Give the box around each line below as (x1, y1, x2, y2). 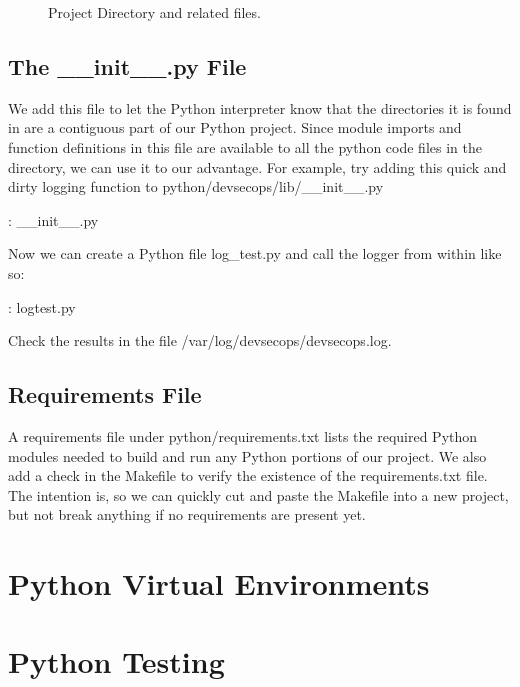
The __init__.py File (8, 50, 247, 81)
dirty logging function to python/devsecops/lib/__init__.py (8, 176, 384, 197)
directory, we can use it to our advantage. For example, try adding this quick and (8, 156, 507, 177)
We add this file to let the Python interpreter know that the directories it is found (8, 97, 512, 118)
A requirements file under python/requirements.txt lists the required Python (8, 425, 478, 446)
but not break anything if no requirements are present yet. (8, 504, 366, 525)
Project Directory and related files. (48, 2, 261, 22)
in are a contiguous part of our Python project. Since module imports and (8, 117, 462, 138)
